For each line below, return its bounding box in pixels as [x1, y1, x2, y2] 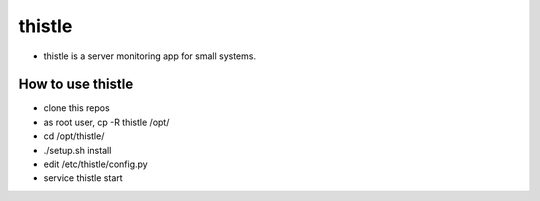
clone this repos [43, 102, 110, 114]
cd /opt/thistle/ [43, 130, 105, 142]
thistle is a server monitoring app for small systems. [43, 50, 257, 62]
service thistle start [43, 172, 124, 184]
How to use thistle [18, 76, 134, 93]
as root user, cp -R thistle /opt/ [43, 116, 170, 128]
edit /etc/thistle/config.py [43, 158, 149, 170]
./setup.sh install [43, 144, 112, 156]
